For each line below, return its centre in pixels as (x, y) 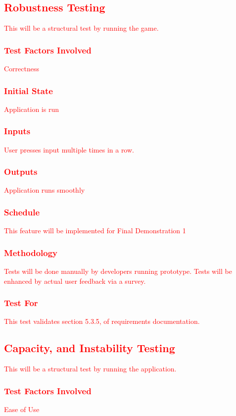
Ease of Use (22, 409)
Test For (21, 303)
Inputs (17, 131)
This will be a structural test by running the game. (81, 28)
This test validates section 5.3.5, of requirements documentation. (102, 321)
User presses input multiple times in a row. (69, 149)
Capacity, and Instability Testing (90, 348)
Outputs (21, 172)
